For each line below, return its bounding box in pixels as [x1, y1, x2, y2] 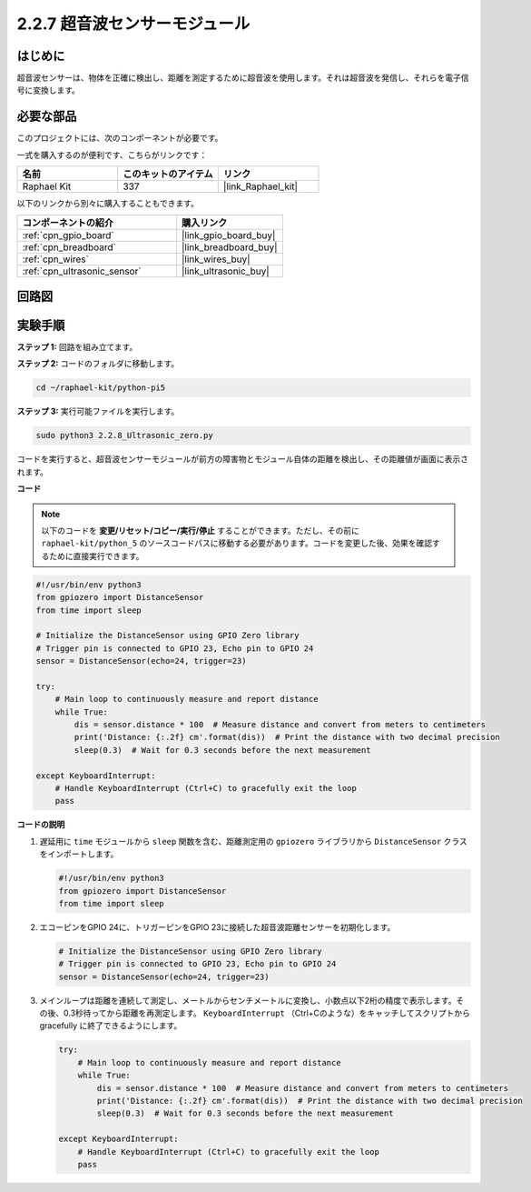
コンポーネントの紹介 [22, 216, 113, 229]
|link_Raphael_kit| [222, 180, 299, 193]
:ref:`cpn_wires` [22, 253, 90, 265]
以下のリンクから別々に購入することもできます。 [16, 198, 200, 209]
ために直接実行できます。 [48, 550, 144, 561]
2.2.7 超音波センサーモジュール [16, 14, 251, 34]
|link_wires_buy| [182, 253, 251, 265]
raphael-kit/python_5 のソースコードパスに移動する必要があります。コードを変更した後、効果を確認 [41, 537, 433, 549]
